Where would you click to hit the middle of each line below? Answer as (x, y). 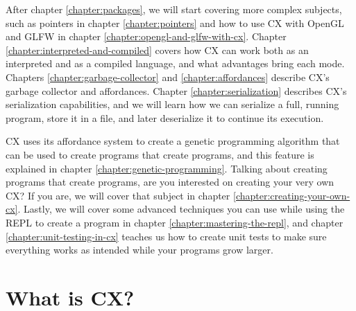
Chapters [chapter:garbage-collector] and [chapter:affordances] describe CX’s (168, 77)
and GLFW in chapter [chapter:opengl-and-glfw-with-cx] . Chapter (146, 36)
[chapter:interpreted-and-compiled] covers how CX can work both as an (157, 50)
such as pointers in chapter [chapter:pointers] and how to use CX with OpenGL (175, 23)
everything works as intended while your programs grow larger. (139, 250)
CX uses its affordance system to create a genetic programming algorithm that (173, 141)
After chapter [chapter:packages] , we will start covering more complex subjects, (174, 9)
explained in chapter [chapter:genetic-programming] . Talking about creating (167, 168)
